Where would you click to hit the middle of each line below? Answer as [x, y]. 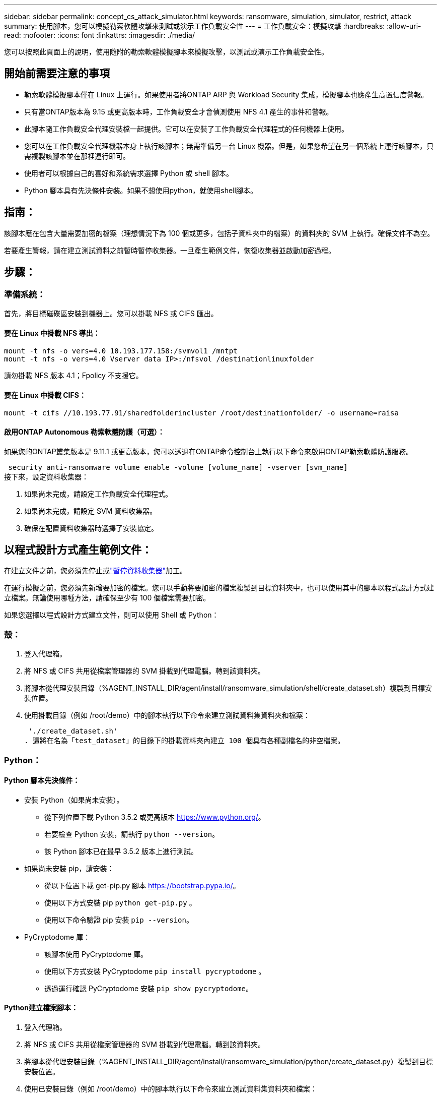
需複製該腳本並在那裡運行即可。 [77, 156]
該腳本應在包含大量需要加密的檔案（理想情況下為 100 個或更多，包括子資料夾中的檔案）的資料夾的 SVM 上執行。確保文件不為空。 [219, 233]
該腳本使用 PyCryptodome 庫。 [96, 954]
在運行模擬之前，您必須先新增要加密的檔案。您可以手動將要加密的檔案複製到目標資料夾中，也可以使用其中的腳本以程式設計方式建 [219, 588]
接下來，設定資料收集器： [46, 477]
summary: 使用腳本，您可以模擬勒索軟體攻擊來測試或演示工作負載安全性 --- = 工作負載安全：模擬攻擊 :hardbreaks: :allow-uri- [213, 26]
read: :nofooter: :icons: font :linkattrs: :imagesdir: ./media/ [99, 35]
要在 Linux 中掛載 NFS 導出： [52, 333]
